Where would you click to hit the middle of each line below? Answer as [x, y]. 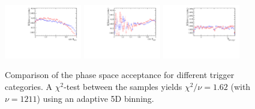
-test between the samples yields [123, 87]
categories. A [29, 87]
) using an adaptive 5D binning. [95, 98]
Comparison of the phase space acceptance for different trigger [120, 75]
